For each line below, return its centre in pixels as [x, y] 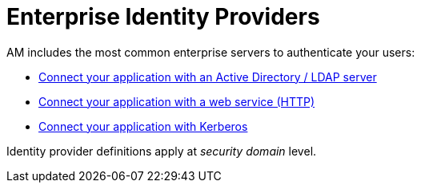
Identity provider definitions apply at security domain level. [162, 151]
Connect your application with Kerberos [143, 126]
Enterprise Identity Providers [163, 17]
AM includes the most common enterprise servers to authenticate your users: [211, 52]
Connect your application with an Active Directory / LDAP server [208, 77]
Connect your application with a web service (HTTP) [177, 101]
